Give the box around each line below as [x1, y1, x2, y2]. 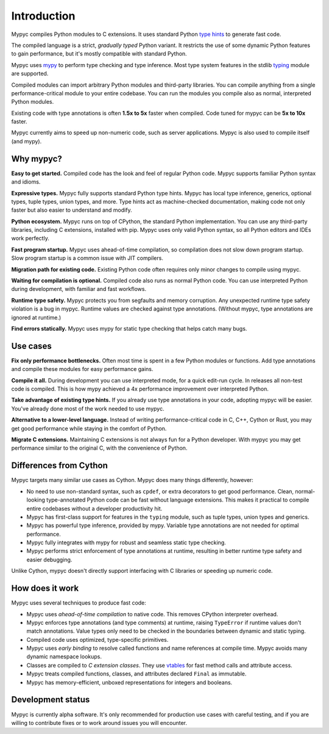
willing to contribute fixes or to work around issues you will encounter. [11, 719, 187, 726]
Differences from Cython [11, 461, 108, 471]
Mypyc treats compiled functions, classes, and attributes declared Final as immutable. [26, 670, 247, 677]
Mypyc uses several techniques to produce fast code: [11, 599, 146, 606]
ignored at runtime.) [11, 314, 62, 321]
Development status [11, 694, 90, 705]
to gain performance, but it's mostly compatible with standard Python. [11, 50, 187, 57]
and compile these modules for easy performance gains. [11, 365, 154, 373]
